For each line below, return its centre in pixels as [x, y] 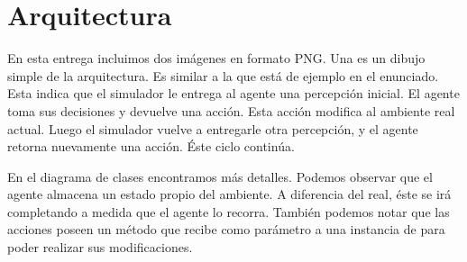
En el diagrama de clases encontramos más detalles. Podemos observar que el [220, 176]
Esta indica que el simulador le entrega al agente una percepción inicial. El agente [233, 93]
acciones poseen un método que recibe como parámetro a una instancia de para [226, 229]
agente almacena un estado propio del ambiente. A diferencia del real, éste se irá [229, 194]
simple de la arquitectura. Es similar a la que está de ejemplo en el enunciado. [223, 75]
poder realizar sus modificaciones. [100, 247]
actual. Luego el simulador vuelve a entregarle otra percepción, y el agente [213, 128]
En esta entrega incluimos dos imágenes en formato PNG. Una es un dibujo [216, 58]
